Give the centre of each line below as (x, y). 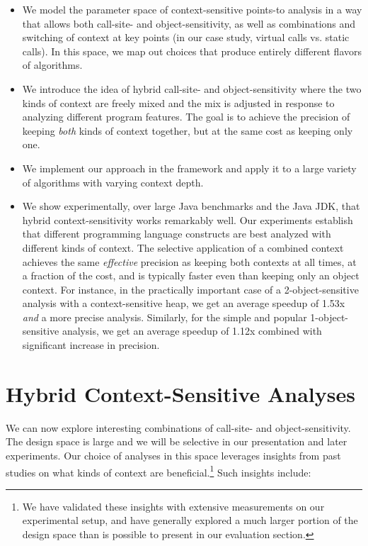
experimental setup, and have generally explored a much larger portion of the (190, 520)
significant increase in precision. (91, 345)
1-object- (329, 317)
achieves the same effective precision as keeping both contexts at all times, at (189, 261)
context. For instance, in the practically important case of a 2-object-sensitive (190, 289)
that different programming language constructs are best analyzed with (177, 234)
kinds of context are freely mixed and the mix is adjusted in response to (178, 102)
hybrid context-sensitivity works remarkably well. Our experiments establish (188, 219)
